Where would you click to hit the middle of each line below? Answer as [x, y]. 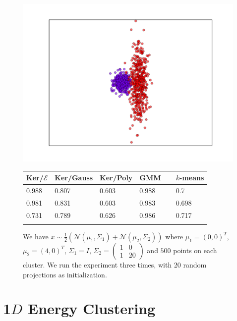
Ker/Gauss [74, 178]
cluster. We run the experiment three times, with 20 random [115, 264]
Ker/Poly [116, 178]
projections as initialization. [65, 274]
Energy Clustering [92, 308]
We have [36, 236]
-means [192, 178]
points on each [195, 250]
